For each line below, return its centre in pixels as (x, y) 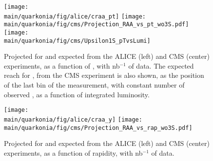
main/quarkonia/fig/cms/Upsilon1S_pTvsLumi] (77, 41)
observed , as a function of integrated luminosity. (77, 94)
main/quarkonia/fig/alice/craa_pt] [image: (75, 16)
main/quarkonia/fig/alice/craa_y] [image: (73, 119)
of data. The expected (161, 65)
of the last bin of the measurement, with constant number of (94, 85)
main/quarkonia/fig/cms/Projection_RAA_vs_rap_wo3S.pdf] (98, 128)
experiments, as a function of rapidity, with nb (73, 152)
